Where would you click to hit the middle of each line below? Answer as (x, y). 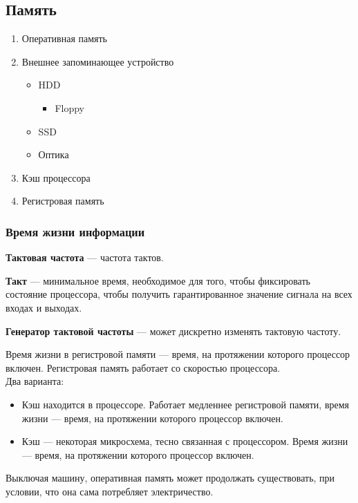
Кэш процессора (56, 177)
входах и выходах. (44, 307)
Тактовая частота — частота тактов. (85, 257)
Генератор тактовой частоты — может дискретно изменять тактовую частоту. (173, 331)
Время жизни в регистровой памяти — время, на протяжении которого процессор (178, 354)
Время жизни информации (75, 231)
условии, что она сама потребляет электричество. (110, 491)
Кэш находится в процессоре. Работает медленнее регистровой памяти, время (186, 404)
